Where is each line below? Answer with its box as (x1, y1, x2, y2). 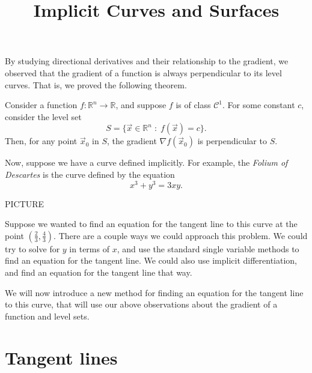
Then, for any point (5, 135, 78, 147)
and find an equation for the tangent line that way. (5, 265, 192, 278)
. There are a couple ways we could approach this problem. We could (54, 229, 308, 241)
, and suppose (115, 99, 167, 111)
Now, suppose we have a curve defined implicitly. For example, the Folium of (5, 156, 288, 169)
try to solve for (5, 242, 60, 255)
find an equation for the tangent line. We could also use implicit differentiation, (5, 254, 297, 267)
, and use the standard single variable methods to (117, 242, 299, 255)
